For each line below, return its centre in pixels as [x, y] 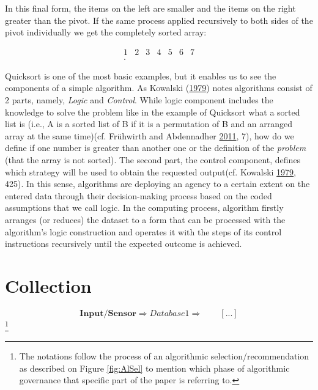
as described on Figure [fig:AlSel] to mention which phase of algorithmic [154, 368]
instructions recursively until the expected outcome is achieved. [124, 244]
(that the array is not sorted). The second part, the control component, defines [153, 160]
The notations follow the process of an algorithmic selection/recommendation [164, 356]
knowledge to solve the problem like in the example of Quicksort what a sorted [153, 112]
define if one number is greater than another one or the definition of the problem [156, 148]
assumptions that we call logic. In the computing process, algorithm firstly [144, 208]
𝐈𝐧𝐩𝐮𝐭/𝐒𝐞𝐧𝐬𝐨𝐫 [108, 313]
